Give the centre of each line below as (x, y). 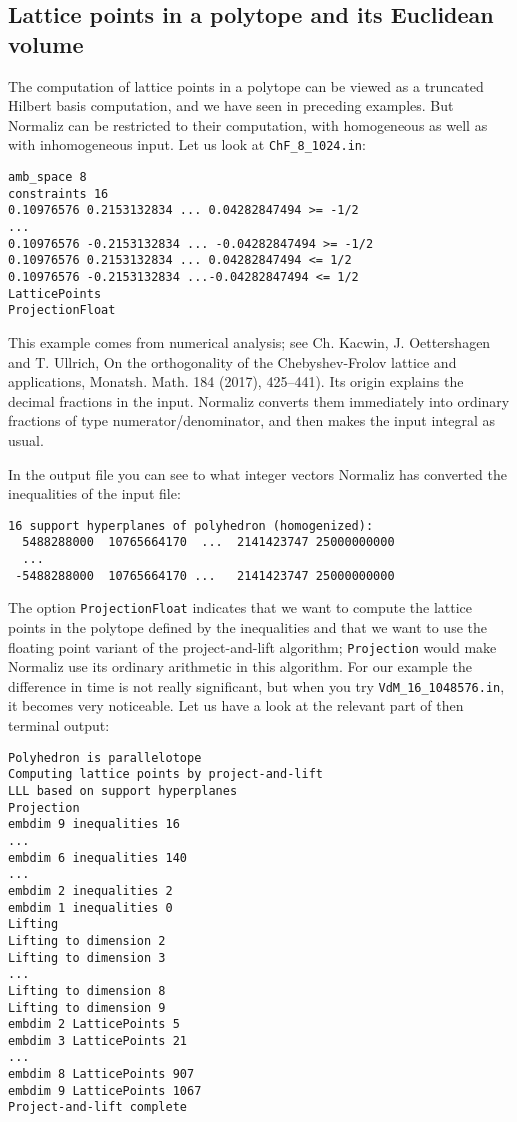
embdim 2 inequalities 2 (90, 890)
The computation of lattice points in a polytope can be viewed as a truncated (246, 85)
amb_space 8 (47, 177)
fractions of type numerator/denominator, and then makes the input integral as (251, 420)
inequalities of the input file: (94, 493)
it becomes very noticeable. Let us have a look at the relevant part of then (236, 705)
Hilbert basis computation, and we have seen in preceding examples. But (231, 105)
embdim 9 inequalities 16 (94, 824)
